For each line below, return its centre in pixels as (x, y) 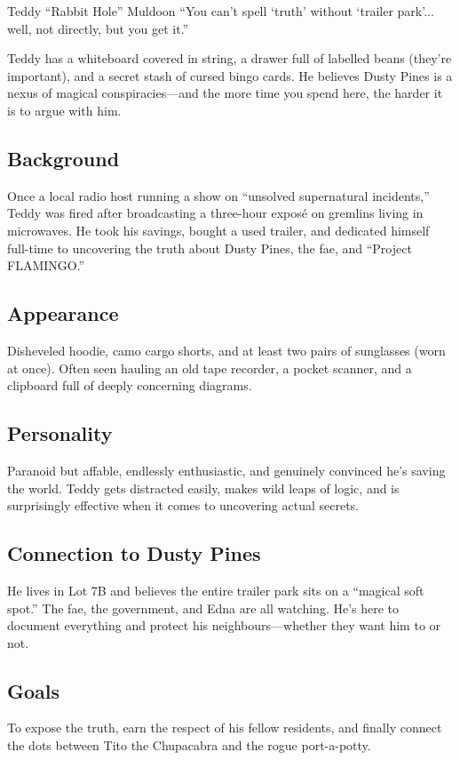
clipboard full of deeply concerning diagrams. (130, 385)
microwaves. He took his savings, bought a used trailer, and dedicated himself (218, 230)
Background (63, 158)
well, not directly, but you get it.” (98, 28)
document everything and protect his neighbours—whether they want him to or (224, 625)
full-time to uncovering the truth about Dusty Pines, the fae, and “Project (210, 248)
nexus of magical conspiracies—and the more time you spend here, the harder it (225, 93)
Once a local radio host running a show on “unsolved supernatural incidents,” (218, 195)
